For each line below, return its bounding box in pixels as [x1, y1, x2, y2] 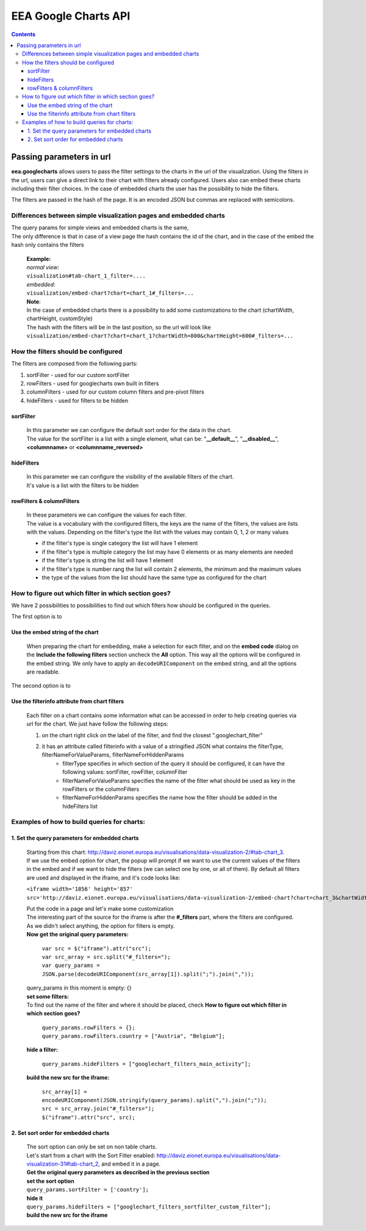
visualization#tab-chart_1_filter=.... [26, 273, 146, 279]
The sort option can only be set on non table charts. [26, 1143, 157, 1150]
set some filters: [26, 993, 70, 1000]
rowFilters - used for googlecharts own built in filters [26, 380, 159, 388]
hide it [26, 1194, 43, 1202]
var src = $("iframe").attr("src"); [41, 945, 152, 952]
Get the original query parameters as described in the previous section [26, 1169, 210, 1176]
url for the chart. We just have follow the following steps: [26, 720, 169, 727]
